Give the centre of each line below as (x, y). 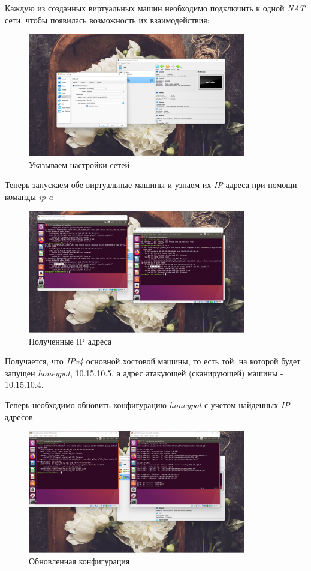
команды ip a (29, 196)
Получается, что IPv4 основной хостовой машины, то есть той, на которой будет (153, 361)
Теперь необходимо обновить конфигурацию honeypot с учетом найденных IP (147, 404)
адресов (19, 416)
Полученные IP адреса (70, 341)
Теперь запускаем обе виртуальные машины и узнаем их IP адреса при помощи (151, 185)
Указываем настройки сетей (79, 164)
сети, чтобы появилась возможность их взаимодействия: (107, 20)
